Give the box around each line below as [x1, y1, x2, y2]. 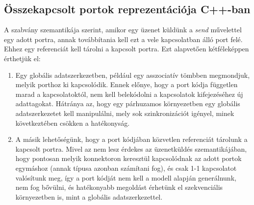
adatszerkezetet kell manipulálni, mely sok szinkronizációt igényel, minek [15, 108, 234, 118]
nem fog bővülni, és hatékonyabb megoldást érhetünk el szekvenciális [15, 182, 223, 192]
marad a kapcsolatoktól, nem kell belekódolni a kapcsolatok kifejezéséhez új [15, 89, 243, 99]
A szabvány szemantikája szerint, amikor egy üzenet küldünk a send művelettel [4, 24, 242, 35]
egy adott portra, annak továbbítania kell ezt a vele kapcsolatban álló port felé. [4, 34, 243, 44]
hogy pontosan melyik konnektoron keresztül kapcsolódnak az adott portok [15, 153, 242, 163]
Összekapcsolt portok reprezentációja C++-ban [4, 1, 251, 17]
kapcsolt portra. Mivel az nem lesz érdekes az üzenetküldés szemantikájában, [15, 143, 247, 154]
